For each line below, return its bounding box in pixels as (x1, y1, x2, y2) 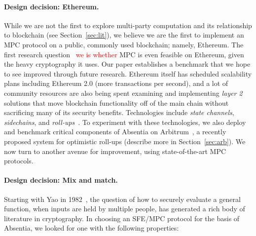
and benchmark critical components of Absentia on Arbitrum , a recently (4, 126, 226, 137)
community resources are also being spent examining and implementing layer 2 (4, 87, 243, 98)
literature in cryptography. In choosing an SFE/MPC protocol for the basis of (4, 213, 240, 223)
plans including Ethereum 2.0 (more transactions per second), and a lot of (4, 78, 228, 88)
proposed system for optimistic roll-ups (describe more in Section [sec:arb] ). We (4, 136, 246, 146)
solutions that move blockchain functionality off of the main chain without (4, 97, 229, 108)
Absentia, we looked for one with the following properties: (4, 223, 179, 233)
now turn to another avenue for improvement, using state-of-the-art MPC (4, 146, 226, 156)
